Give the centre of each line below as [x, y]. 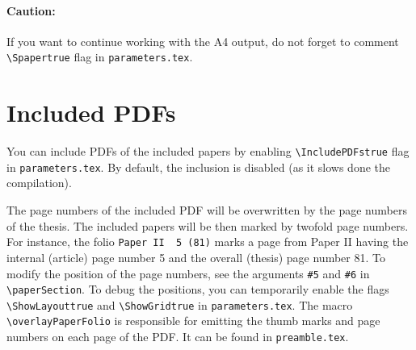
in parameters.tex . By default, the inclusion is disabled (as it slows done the [199, 167]
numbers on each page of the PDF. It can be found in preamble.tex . [178, 337]
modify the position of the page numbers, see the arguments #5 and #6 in [188, 273]
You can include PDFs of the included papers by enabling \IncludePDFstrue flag [208, 151]
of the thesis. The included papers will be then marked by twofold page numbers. [208, 225]
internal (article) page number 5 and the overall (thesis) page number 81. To [196, 257]
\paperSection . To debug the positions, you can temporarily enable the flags [198, 289]
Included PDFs [91, 112]
